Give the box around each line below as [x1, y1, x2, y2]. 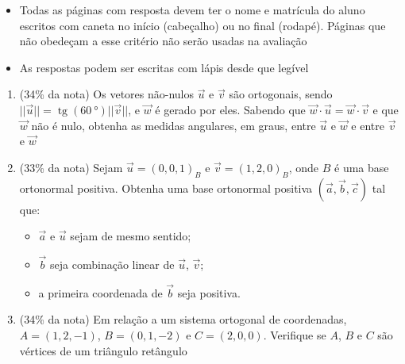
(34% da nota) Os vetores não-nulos [19, 86, 194, 102]
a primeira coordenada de [38, 284, 163, 301]
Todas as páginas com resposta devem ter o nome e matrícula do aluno [19, 2, 365, 17]
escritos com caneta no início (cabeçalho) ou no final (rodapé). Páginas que [19, 17, 386, 33]
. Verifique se [263, 326, 326, 343]
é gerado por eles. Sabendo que [155, 101, 306, 117]
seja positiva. [177, 284, 241, 301]
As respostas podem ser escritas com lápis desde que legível [19, 59, 309, 75]
